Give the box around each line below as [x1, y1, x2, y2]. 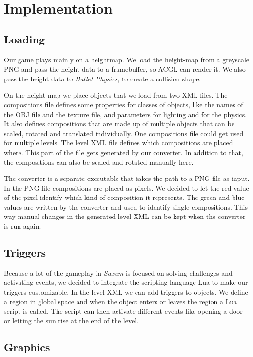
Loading [4, 31, 45, 46]
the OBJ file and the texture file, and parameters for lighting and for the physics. [4, 109, 247, 119]
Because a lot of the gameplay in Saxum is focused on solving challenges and [4, 267, 233, 278]
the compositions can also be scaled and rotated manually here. [4, 157, 194, 167]
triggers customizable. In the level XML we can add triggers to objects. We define [4, 287, 248, 297]
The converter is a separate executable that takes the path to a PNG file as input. [4, 173, 250, 183]
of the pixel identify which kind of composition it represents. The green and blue [4, 192, 245, 202]
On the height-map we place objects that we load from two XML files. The [4, 90, 228, 100]
